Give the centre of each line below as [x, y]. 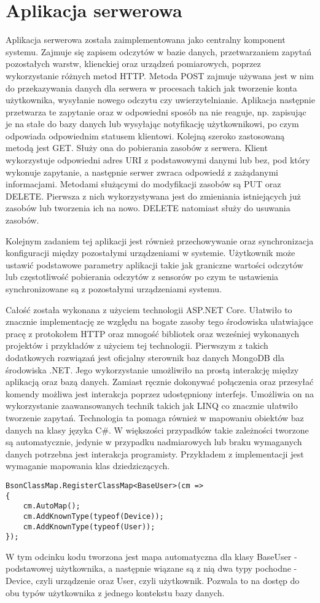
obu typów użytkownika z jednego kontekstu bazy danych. [115, 592]
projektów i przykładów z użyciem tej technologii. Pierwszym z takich [137, 345]
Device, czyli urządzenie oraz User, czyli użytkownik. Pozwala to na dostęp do [153, 581]
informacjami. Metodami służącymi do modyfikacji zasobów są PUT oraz [143, 184]
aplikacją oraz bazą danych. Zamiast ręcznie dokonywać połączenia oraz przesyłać [160, 382]
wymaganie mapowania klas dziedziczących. [88, 466]
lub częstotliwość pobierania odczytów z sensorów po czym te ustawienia [142, 277]
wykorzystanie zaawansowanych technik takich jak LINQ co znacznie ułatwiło [152, 406]
